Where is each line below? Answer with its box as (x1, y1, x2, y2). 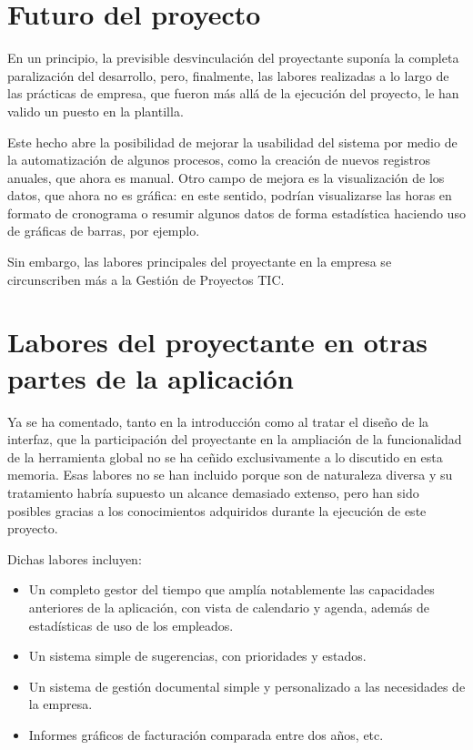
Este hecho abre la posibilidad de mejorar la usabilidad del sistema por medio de (7, 132, 458, 151)
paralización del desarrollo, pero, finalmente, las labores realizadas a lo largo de (7, 66, 449, 85)
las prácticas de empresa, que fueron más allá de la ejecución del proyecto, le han (7, 84, 459, 103)
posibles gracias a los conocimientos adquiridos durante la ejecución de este (7, 501, 427, 520)
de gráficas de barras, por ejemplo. (7, 221, 200, 240)
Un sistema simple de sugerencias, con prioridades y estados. (28, 646, 367, 665)
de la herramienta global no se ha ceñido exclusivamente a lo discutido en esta (7, 447, 443, 466)
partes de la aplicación (7, 359, 294, 396)
